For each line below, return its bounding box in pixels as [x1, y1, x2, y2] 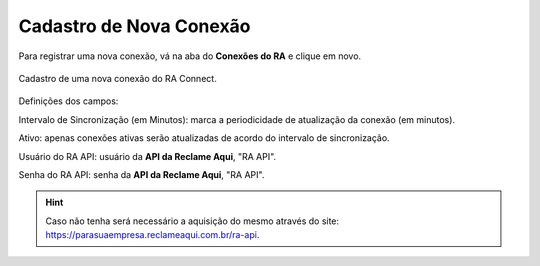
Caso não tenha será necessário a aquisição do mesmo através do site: [45, 215, 340, 227]
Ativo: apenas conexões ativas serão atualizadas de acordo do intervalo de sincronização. [18, 132, 390, 144]
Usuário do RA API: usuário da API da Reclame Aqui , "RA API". [18, 150, 277, 162]
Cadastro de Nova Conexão [18, 15, 251, 37]
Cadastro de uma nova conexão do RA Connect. [18, 72, 217, 84]
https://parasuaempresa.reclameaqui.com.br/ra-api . [45, 229, 260, 241]
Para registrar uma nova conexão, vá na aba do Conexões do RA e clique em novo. [18, 50, 362, 62]
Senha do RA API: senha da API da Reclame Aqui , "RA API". [18, 168, 265, 180]
